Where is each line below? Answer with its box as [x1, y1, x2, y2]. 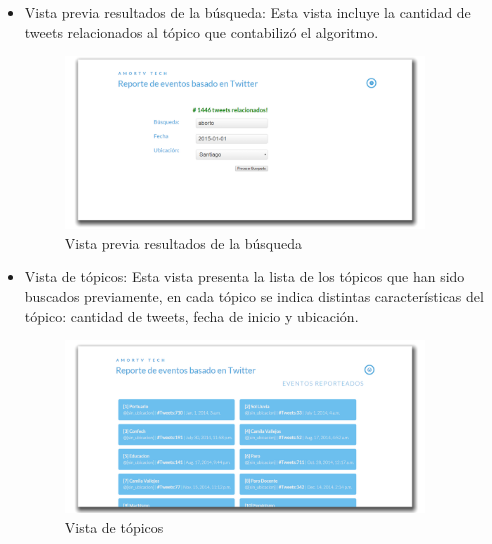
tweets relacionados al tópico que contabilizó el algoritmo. [24, 21, 379, 42]
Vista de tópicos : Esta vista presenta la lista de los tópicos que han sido [24, 266, 465, 287]
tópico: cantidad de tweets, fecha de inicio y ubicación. [24, 305, 359, 326]
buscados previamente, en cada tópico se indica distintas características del [24, 286, 484, 307]
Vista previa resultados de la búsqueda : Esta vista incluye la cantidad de [24, 2, 471, 22]
